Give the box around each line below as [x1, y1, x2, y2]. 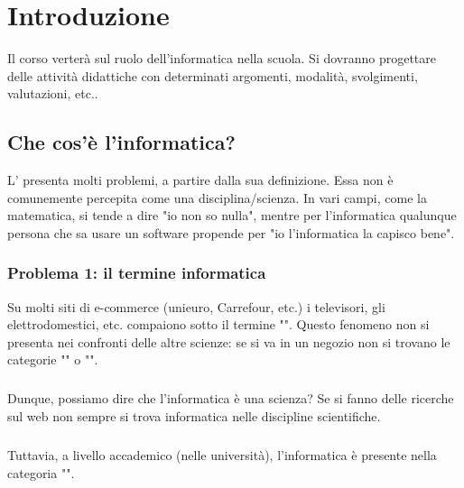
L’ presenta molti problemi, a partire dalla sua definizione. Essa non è [7, 170, 394, 189]
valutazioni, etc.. [7, 84, 98, 103]
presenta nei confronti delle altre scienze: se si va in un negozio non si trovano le [7, 332, 450, 351]
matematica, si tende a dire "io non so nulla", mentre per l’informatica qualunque [7, 206, 457, 225]
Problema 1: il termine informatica [7, 262, 266, 284]
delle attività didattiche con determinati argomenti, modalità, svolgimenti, [7, 66, 418, 85]
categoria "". [7, 463, 75, 482]
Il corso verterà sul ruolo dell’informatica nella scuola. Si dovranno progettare [7, 49, 437, 68]
